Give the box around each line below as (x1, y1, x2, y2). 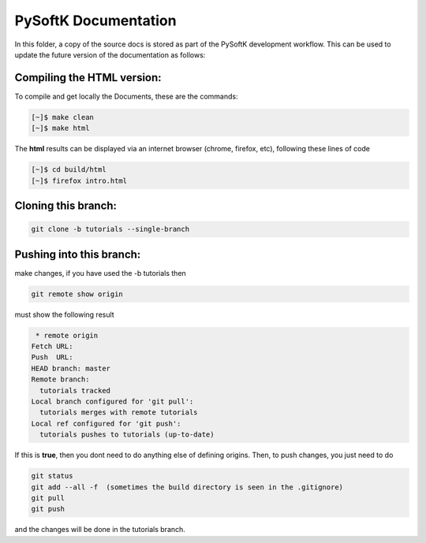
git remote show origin (31, 289, 124, 299)
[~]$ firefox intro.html (31, 176, 128, 185)
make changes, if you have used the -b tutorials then (14, 268, 187, 277)
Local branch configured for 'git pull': (31, 396, 194, 406)
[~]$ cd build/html (31, 166, 106, 174)
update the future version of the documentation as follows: (14, 50, 206, 59)
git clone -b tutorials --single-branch (31, 225, 189, 234)
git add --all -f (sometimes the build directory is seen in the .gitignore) (31, 482, 343, 492)
